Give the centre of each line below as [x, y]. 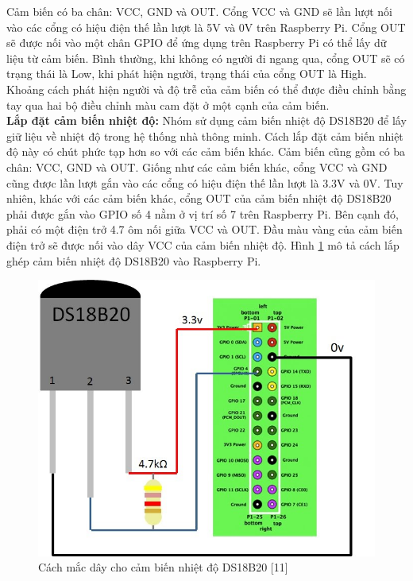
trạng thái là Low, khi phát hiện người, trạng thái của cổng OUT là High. [187, 74]
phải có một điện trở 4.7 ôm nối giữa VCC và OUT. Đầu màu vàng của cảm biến [205, 229]
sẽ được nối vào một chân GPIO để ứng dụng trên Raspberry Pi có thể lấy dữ [197, 43]
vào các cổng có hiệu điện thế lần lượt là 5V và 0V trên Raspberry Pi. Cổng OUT [206, 27]
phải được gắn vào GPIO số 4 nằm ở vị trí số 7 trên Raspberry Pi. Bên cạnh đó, [203, 213]
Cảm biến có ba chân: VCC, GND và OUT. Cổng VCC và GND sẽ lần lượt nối [199, 11]
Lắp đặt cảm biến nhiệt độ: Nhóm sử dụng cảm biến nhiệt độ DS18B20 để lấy [206, 120]
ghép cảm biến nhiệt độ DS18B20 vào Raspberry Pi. [134, 260]
